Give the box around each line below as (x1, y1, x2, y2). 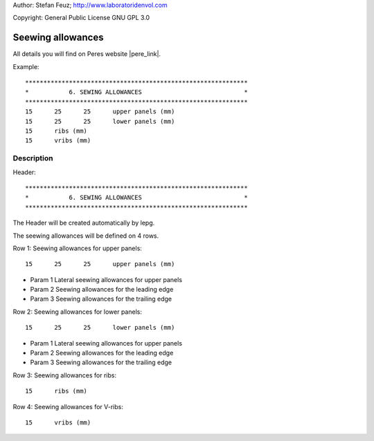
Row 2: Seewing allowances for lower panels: (12, 308, 142, 316)
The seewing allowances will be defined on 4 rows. (12, 232, 159, 240)
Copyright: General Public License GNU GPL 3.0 (12, 14, 150, 22)
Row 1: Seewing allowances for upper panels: (12, 244, 142, 252)
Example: (12, 62, 39, 71)
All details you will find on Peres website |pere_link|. (12, 50, 161, 58)
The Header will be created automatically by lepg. (12, 218, 155, 227)
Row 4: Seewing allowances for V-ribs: (12, 402, 124, 411)
